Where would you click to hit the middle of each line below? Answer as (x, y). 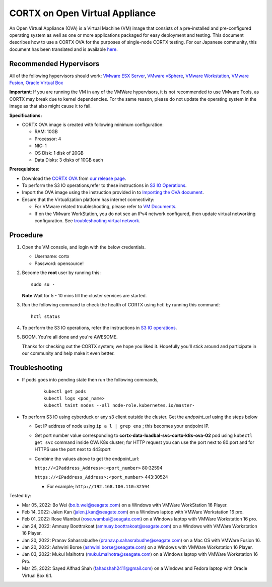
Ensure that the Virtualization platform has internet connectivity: (88, 200)
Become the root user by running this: (61, 273)
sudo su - (43, 284)
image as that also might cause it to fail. (50, 106)
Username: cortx (52, 256)
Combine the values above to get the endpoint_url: (87, 459)
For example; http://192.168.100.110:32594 (98, 486)
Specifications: (26, 115)
